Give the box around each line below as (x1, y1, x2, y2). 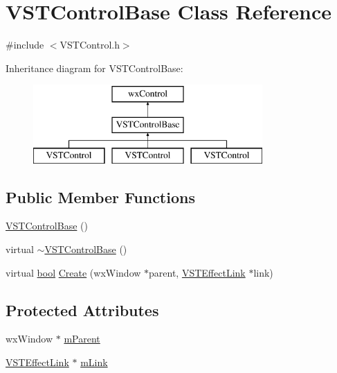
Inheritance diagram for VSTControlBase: (6, 60, 183, 75)
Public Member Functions (6, 186, 195, 207)
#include (6, 37, 44, 52)
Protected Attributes (6, 299, 159, 320)
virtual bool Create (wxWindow (6, 265, 141, 279)
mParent (64, 331, 100, 346)
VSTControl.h (60, 37, 120, 52)
